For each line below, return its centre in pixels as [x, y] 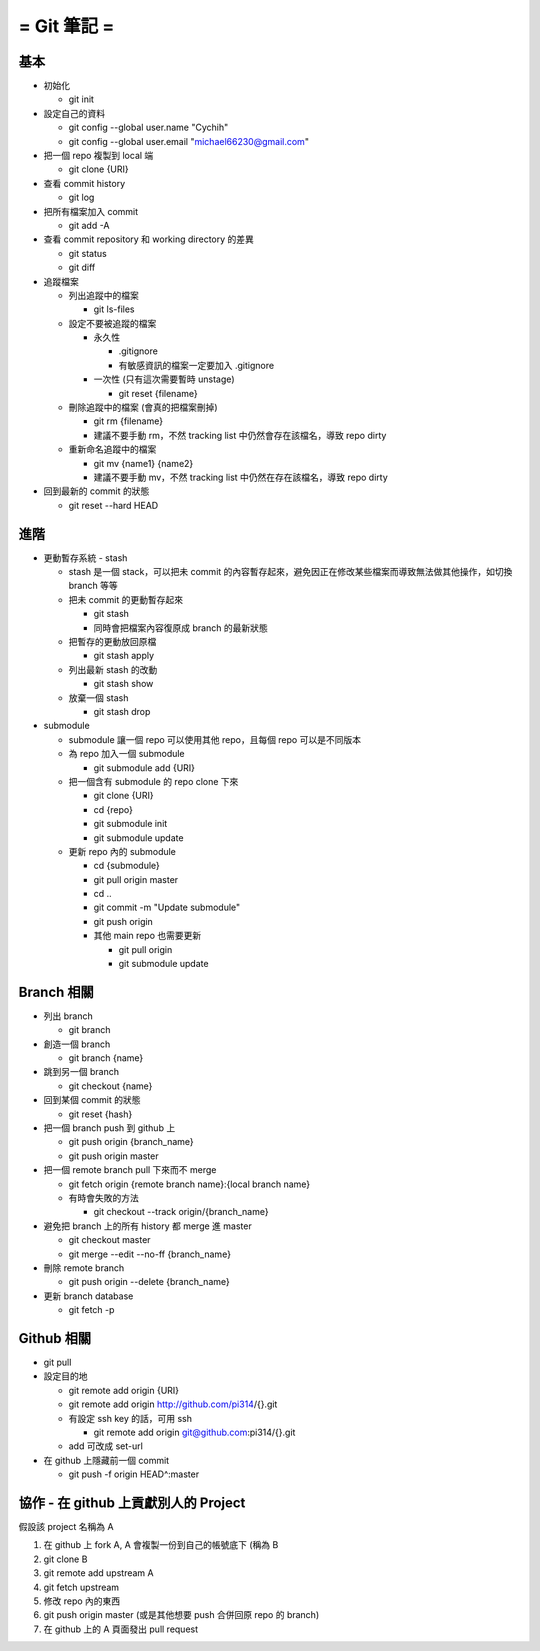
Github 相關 [55, 1338]
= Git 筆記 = [66, 26]
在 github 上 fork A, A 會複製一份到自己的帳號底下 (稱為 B [161, 1545]
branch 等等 [93, 586]
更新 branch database [88, 1296]
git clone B [65, 1559]
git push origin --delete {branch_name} [149, 1282]
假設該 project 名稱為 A [66, 1527]
